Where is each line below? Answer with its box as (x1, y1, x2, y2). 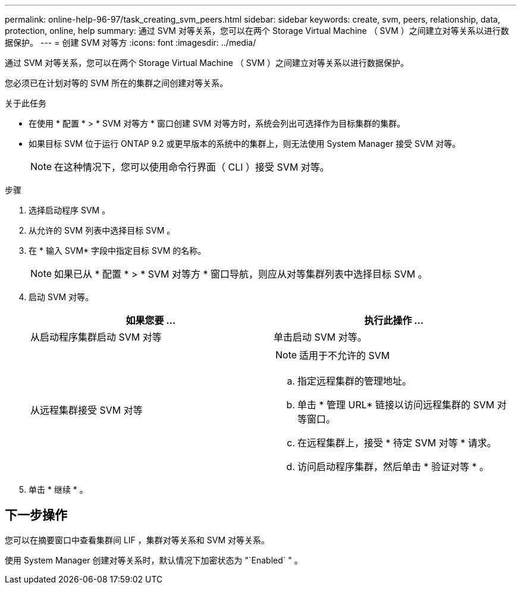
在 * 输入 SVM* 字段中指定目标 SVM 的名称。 (29, 245, 206, 256)
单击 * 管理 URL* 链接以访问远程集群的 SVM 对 (297, 399, 507, 411)
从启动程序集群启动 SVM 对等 (30, 331, 162, 343)
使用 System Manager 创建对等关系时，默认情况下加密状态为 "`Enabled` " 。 (5, 555, 303, 565)
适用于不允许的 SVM (299, 349, 390, 361)
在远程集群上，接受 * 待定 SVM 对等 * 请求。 (297, 437, 497, 449)
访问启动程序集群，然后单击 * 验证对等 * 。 (297, 461, 489, 473)
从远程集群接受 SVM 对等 (30, 404, 143, 416)
